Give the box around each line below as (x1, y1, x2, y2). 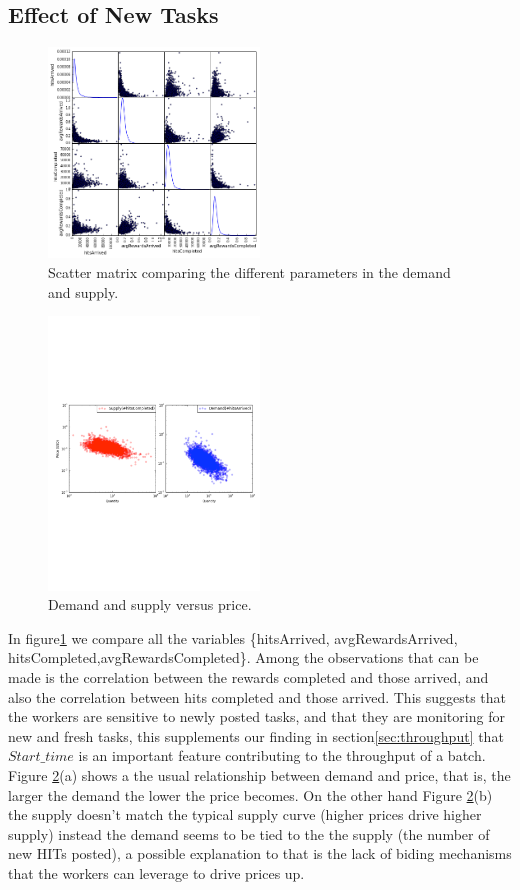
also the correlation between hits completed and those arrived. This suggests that (8, 686, 507, 707)
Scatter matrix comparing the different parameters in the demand (48, 261, 451, 282)
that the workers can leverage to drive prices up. (8, 862, 305, 883)
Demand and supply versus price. (48, 594, 252, 615)
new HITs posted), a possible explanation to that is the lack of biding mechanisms (8, 843, 512, 864)
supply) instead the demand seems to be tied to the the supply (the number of (8, 823, 490, 844)
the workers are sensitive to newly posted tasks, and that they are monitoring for (8, 706, 505, 727)
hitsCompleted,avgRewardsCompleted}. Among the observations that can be (8, 647, 479, 668)
